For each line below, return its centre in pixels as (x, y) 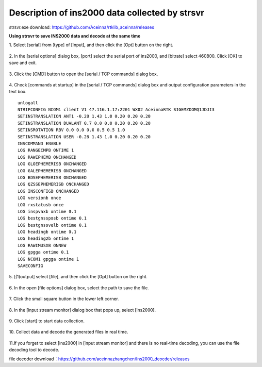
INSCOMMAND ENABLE (40, 144)
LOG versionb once (40, 198)
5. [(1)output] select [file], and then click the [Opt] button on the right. (78, 277)
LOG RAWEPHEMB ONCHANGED (47, 157)
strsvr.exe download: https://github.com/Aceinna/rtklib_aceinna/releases (82, 27)
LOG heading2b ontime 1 (46, 239)
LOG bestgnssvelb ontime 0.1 (52, 225)
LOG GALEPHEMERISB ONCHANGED (52, 171)
